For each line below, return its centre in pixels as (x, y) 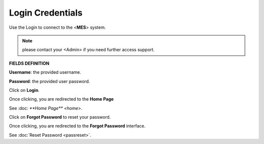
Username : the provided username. (45, 72)
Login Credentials (46, 13)
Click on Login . (24, 90)
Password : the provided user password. (49, 81)
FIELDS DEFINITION (29, 63)
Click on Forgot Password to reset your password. (60, 117)
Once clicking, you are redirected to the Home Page (61, 99)
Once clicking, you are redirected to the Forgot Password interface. (77, 126)
